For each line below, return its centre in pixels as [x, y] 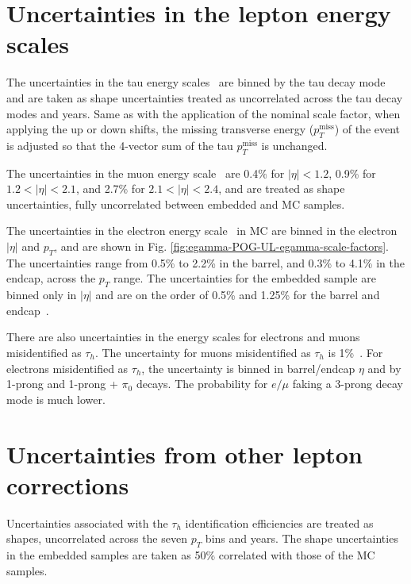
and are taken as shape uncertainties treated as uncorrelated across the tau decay [205, 97]
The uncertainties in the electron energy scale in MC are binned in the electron [202, 231]
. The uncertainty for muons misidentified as [203, 353]
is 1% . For [355, 353]
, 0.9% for [352, 173]
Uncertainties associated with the [87, 523]
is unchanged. [294, 145]
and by [384, 368]
